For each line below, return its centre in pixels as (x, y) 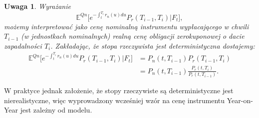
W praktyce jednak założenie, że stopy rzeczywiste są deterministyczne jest (119, 90)
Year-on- (240, 100)
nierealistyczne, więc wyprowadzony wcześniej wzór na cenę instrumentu (115, 100)
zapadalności (23, 45)
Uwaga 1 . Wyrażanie (37, 6)
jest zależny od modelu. (56, 110)
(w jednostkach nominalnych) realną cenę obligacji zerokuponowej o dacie (133, 36)
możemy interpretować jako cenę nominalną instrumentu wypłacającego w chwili (127, 26)
